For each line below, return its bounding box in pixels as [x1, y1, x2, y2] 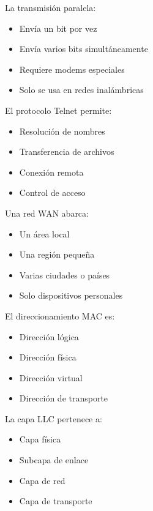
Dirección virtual [19, 371, 83, 384]
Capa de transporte [19, 494, 92, 507]
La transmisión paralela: [5, 1, 96, 13]
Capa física [19, 433, 61, 446]
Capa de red [19, 474, 65, 487]
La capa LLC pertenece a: [5, 412, 102, 425]
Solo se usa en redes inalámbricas [19, 83, 144, 96]
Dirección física [19, 351, 76, 364]
